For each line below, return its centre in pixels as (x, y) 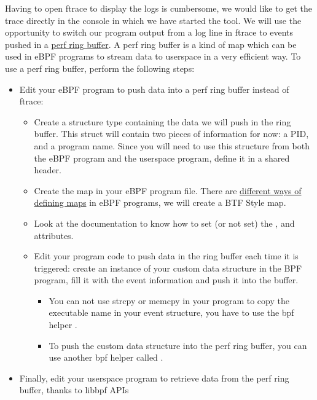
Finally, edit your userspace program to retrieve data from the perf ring (154, 378)
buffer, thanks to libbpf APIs (74, 390)
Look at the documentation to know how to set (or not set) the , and (164, 223)
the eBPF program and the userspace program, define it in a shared (162, 158)
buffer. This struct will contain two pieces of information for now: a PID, (171, 134)
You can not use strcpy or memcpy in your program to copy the (169, 300)
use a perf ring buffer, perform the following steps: (100, 68)
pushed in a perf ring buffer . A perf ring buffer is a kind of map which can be (151, 44)
